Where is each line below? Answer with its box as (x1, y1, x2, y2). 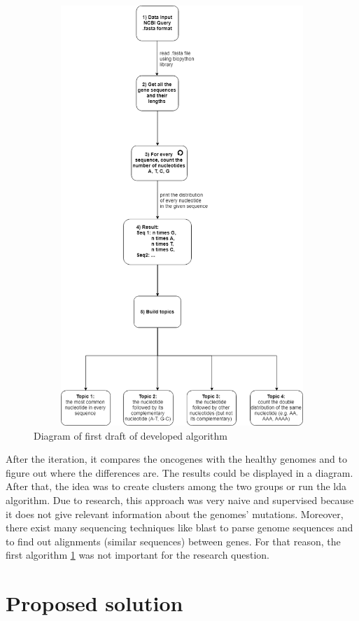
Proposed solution (6, 589, 183, 617)
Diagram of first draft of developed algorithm (34, 428, 227, 442)
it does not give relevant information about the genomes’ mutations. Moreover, (6, 506, 344, 521)
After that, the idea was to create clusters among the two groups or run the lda (6, 479, 347, 494)
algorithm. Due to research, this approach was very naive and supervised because (6, 492, 354, 507)
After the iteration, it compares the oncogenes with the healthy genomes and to (6, 452, 347, 466)
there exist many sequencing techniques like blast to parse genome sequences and (6, 520, 353, 535)
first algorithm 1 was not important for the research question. (6, 547, 270, 562)
